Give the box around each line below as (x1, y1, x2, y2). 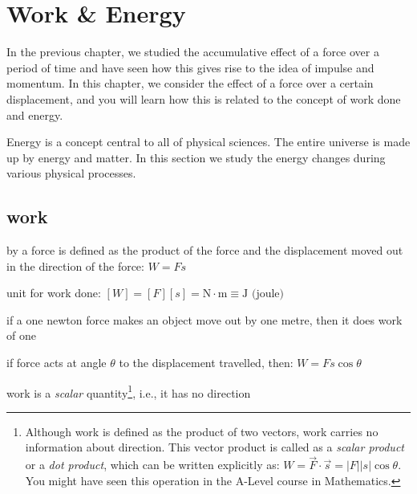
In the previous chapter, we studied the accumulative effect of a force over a (6, 43, 379, 60)
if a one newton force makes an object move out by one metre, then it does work (6, 311, 403, 328)
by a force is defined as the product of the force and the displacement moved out (6, 242, 403, 259)
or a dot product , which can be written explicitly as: (25, 456, 280, 473)
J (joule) (242, 288, 285, 300)
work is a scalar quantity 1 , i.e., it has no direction (6, 382, 251, 401)
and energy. (6, 106, 63, 123)
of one (6, 327, 36, 344)
